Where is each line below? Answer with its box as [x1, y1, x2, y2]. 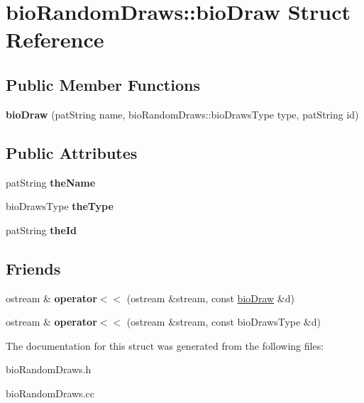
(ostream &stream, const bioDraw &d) [126, 290, 294, 305]
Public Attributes [6, 141, 138, 163]
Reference [6, 25, 104, 54]
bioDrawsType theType [6, 199, 114, 214]
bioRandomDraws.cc [6, 385, 94, 400]
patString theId [6, 222, 77, 237]
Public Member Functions [6, 73, 200, 95]
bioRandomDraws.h [6, 362, 92, 377]
